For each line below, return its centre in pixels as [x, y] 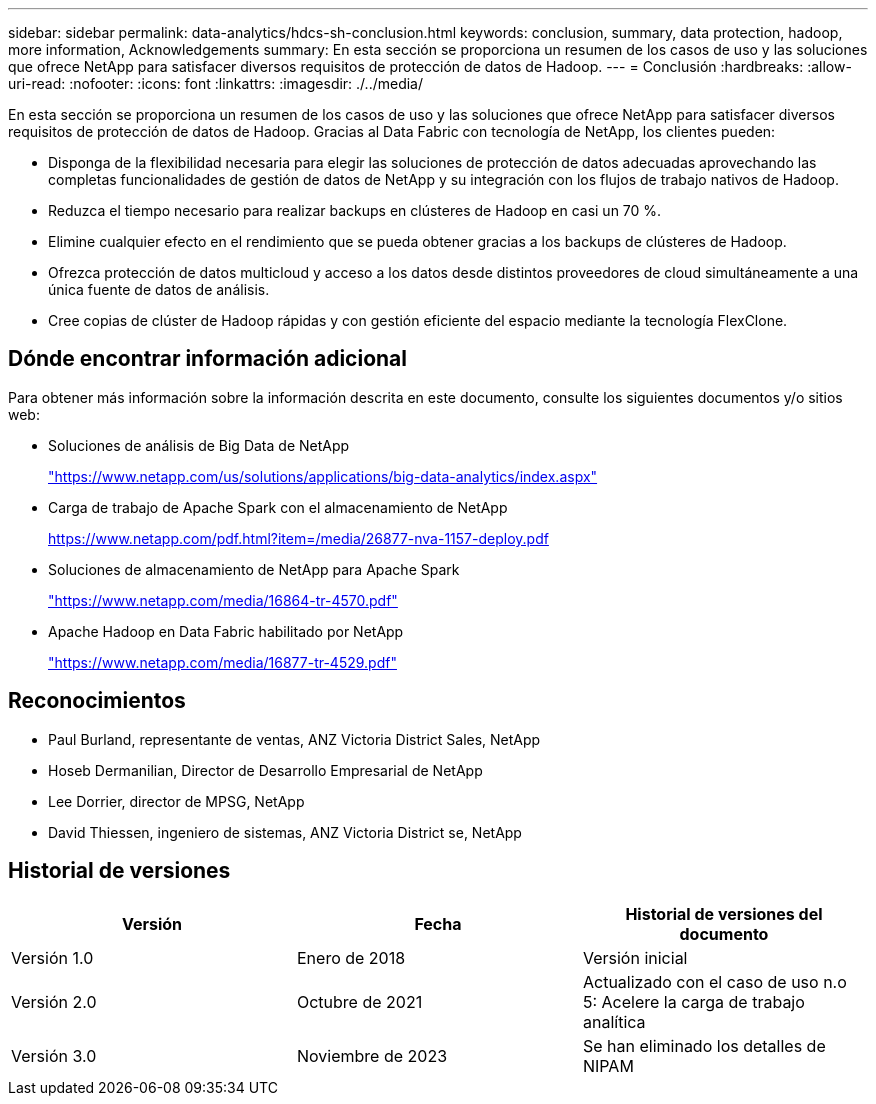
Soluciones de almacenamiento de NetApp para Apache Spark [254, 569]
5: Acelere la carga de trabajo [693, 1001]
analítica [614, 1021]
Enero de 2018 [351, 957]
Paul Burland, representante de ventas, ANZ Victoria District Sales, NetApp [294, 739]
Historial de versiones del [724, 913]
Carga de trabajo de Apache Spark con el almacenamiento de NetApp [278, 507]
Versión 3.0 [54, 1055]
